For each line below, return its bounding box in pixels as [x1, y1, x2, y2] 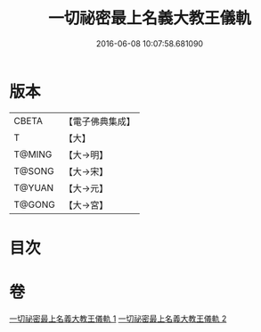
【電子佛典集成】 [63, 115, 135, 128]
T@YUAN [13, 181, 54, 194]
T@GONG [13, 198, 55, 211]
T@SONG [13, 164, 55, 177]
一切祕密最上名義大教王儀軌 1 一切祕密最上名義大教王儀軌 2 [9, 313, 227, 324]
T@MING [13, 148, 53, 161]
